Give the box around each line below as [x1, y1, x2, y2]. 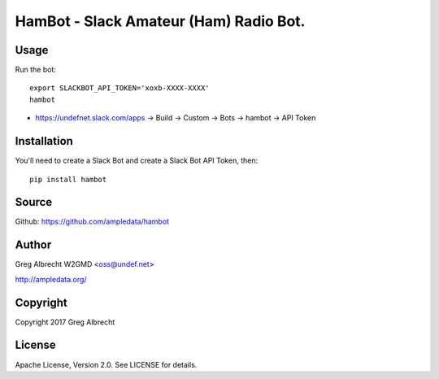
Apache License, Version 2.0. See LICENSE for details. [15, 359, 198, 369]
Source [15, 195, 53, 209]
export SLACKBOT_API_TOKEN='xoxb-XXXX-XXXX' [29, 84, 211, 93]
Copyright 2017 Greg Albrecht [15, 317, 115, 327]
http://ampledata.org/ [15, 274, 87, 284]
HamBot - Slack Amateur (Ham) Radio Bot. [15, 12, 306, 30]
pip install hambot [29, 175, 107, 184]
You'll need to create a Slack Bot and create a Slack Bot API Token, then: [15, 155, 259, 166]
